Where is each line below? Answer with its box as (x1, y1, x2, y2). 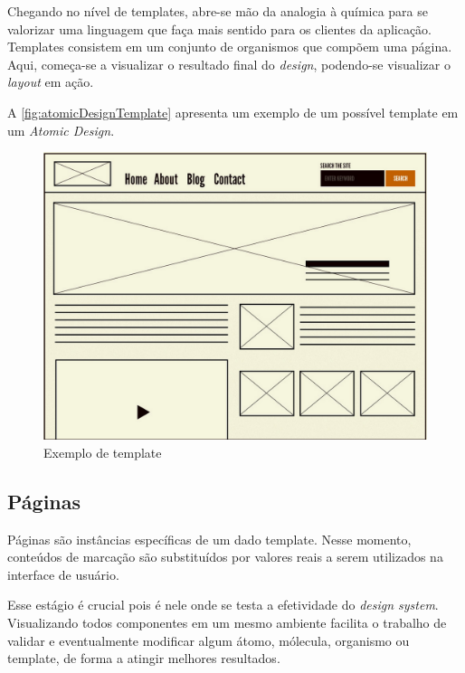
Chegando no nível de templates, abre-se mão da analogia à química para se (7, 2, 428, 20)
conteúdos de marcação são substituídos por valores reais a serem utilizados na (7, 547, 443, 566)
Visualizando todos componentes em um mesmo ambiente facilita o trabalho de (7, 612, 447, 631)
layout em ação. (7, 72, 94, 91)
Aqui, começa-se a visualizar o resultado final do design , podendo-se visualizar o (7, 54, 451, 73)
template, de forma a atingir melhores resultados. (7, 649, 280, 668)
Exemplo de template (43, 442, 162, 461)
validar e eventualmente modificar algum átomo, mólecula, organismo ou (7, 630, 410, 649)
